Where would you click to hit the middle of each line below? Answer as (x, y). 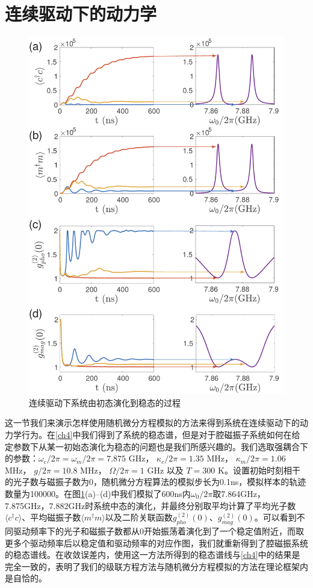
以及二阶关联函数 (139, 517)
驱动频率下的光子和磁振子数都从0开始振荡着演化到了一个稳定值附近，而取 (158, 530)
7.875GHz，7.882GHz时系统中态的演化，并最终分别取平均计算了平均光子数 (150, 505)
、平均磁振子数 (51, 517)
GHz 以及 (165, 470)
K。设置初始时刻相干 (259, 470)
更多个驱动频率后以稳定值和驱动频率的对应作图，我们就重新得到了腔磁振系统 (156, 543)
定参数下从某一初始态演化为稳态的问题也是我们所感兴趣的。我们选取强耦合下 (156, 446)
